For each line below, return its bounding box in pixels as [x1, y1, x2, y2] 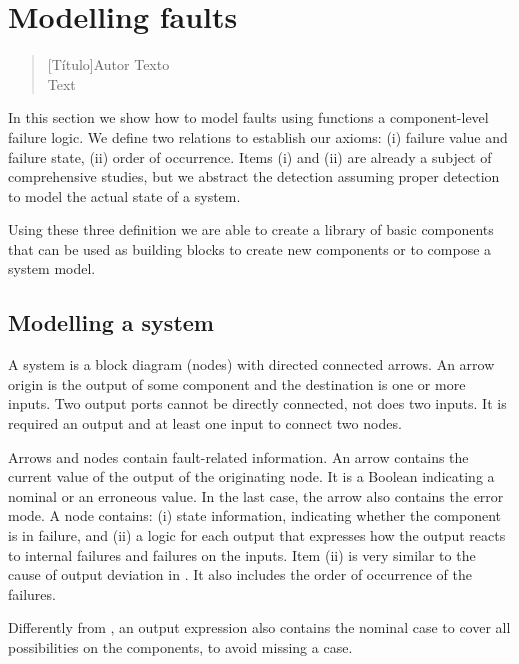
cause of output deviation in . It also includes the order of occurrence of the [8, 564, 472, 585]
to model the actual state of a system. [8, 185, 241, 206]
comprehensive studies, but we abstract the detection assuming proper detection [8, 166, 500, 187]
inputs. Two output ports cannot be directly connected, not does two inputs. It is [8, 393, 507, 414]
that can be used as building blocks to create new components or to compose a [8, 238, 492, 259]
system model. [8, 258, 96, 279]
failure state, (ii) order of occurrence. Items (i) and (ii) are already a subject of [8, 146, 492, 167]
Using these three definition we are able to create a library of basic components [8, 219, 494, 240]
